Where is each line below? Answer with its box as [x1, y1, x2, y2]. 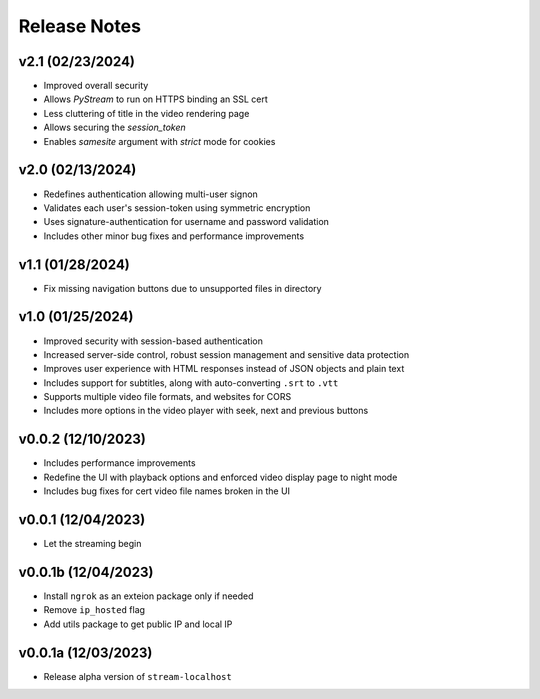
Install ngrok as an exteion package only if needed [43, 590, 254, 602]
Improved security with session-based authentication [43, 335, 264, 347]
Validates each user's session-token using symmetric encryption [43, 201, 311, 214]
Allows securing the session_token [43, 121, 186, 134]
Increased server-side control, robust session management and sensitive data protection [43, 348, 410, 360]
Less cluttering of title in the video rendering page [43, 107, 250, 119]
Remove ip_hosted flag [43, 604, 145, 616]
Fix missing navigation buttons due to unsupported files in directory [43, 282, 322, 294]
